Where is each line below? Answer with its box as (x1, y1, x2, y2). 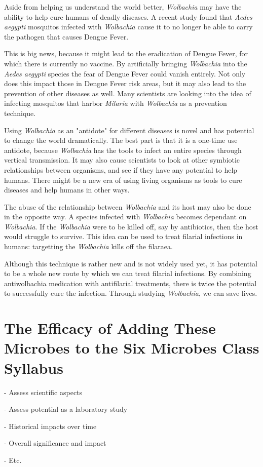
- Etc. (4, 454, 22, 465)
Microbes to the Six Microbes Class (4, 337, 259, 358)
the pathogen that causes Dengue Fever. (4, 31, 129, 42)
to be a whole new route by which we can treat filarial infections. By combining (4, 268, 251, 279)
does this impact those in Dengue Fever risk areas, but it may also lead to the (4, 78, 246, 89)
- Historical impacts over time (4, 420, 97, 431)
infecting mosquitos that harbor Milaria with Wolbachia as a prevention (4, 98, 227, 108)
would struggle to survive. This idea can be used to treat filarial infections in (4, 231, 243, 242)
